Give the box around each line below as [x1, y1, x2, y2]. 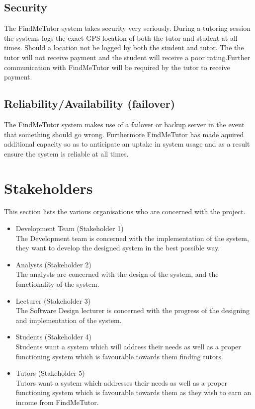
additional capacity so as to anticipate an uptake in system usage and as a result [4, 139, 250, 149]
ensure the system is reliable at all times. [4, 148, 129, 159]
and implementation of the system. [15, 315, 122, 325]
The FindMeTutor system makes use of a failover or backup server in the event [4, 119, 245, 129]
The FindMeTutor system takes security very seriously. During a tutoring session [4, 23, 251, 33]
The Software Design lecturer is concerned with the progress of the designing [15, 305, 250, 316]
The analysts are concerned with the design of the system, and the [15, 269, 219, 279]
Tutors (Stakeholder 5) [15, 368, 85, 378]
